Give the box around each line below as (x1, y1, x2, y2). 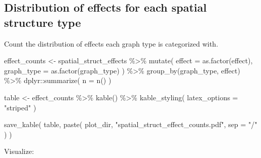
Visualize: (4, 146, 34, 156)
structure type (4, 14, 81, 30)
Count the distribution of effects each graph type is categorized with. (4, 38, 218, 49)
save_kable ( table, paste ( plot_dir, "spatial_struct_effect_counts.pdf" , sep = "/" (4, 119, 257, 130)
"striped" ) (4, 102, 36, 112)
